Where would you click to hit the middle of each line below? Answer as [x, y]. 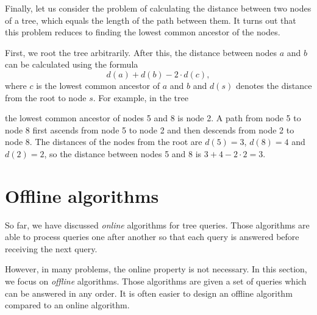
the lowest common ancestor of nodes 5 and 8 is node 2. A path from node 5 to [153, 118]
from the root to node [46, 97]
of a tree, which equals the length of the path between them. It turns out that [151, 20]
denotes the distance [274, 85]
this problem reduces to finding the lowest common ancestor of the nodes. [143, 32]
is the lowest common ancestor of [98, 85]
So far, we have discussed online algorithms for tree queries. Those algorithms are [157, 225]
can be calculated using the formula [72, 64]
